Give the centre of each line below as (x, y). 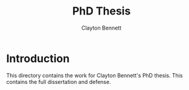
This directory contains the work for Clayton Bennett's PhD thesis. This (94, 75)
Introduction (38, 58)
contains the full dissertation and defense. (59, 82)
